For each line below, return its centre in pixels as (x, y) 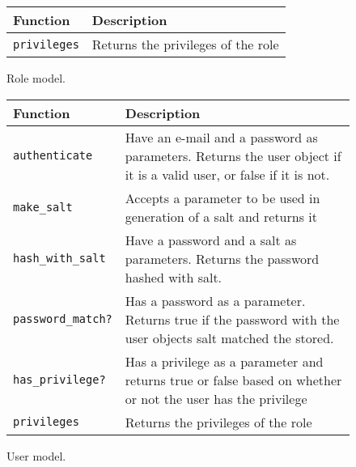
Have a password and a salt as (211, 240)
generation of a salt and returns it (221, 216)
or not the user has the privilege (216, 398)
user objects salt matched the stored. (229, 338)
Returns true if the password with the (232, 319)
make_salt (43, 207)
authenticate (53, 156)
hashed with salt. (174, 277)
